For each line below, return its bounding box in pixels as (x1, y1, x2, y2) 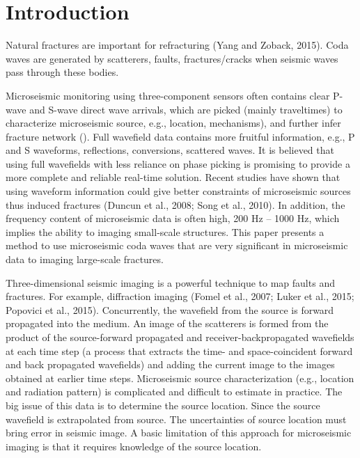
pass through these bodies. (6, 65, 119, 79)
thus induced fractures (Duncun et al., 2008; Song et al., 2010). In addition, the (6, 197, 345, 212)
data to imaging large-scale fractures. (6, 252, 164, 267)
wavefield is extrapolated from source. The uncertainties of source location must (6, 411, 347, 426)
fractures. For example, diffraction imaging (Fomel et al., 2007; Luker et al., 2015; (6, 289, 354, 303)
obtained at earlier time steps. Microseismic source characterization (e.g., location (6, 370, 354, 385)
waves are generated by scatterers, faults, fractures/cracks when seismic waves (6, 51, 338, 65)
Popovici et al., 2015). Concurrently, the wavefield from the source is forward (6, 302, 334, 317)
